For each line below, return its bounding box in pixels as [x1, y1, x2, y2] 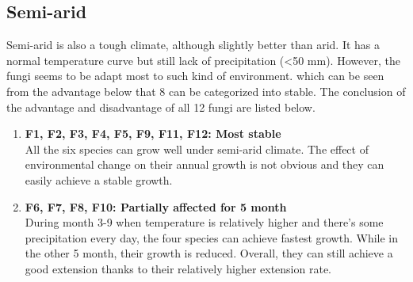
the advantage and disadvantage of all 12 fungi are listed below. [6, 98, 315, 115]
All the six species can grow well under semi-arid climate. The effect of [25, 140, 369, 157]
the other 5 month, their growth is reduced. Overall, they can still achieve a [25, 245, 393, 261]
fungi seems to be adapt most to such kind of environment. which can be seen [6, 67, 384, 84]
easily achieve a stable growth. [25, 171, 173, 188]
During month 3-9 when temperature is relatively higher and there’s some [25, 214, 384, 231]
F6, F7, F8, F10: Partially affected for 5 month [25, 198, 287, 215]
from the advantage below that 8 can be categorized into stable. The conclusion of [6, 82, 406, 99]
